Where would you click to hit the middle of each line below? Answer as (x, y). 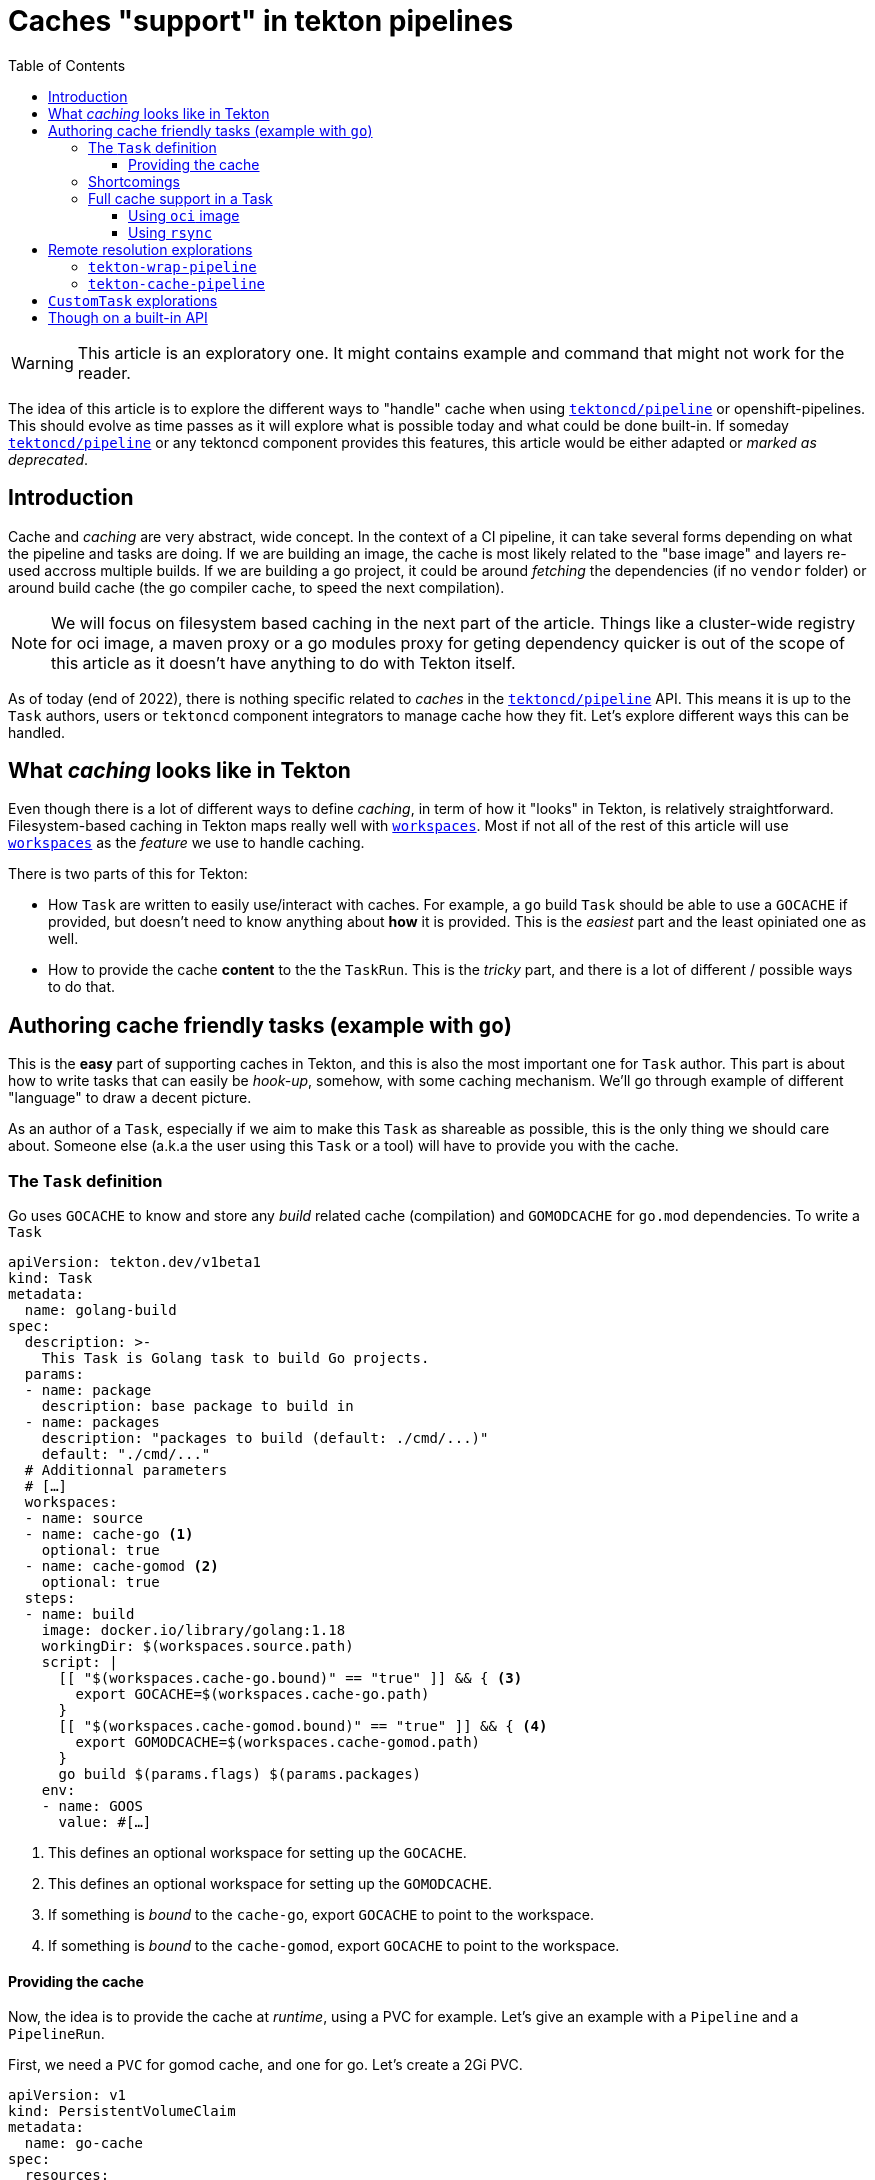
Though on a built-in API (128, 317)
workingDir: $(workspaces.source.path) (197, 1646)
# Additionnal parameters (126, 1470)
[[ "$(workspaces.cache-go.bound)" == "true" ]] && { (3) (290, 1678)
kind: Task (50, 1278)
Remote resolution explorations (150, 249)
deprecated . (48, 459)
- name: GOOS (92, 1806)
